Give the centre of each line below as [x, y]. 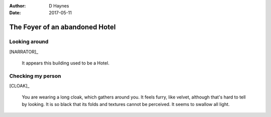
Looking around [29, 41]
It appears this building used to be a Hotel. [66, 63]
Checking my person [35, 76]
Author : [18, 6]
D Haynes [59, 6]
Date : [15, 13]
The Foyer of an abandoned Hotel [62, 27]
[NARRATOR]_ [24, 51]
